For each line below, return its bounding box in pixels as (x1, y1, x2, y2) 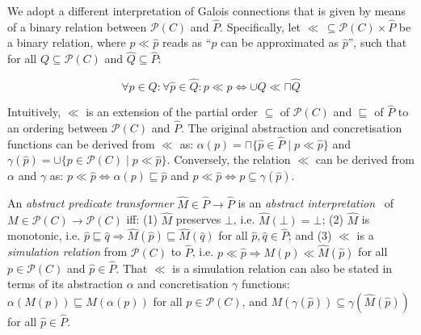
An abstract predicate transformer (7, 195, 174, 211)
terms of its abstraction (7, 275, 124, 292)
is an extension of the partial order (86, 103, 258, 120)
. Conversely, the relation (166, 151, 291, 168)
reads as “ (162, 34, 212, 51)
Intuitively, (7, 103, 61, 120)
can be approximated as (221, 34, 339, 51)
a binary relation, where (7, 34, 126, 51)
